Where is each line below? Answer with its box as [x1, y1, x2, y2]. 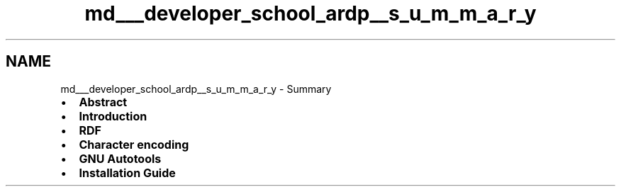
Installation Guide [79, 165, 176, 180]
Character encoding [79, 137, 189, 152]
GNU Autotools [79, 151, 162, 166]
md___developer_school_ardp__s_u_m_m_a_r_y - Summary [60, 82, 332, 95]
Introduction [79, 108, 147, 123]
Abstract [79, 94, 128, 109]
